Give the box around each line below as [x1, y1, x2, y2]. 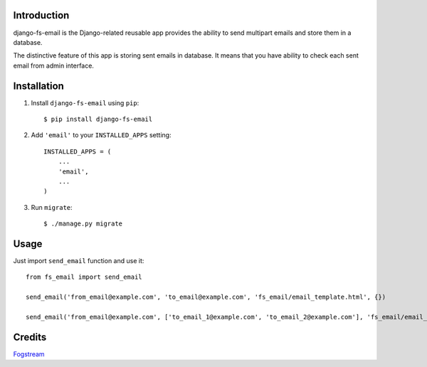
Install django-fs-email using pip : [31, 98, 139, 107]
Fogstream [13, 349, 46, 358]
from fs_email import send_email [26, 273, 142, 281]
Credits [13, 331, 47, 343]
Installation [13, 80, 64, 92]
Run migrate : [31, 203, 73, 211]
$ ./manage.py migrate [43, 220, 123, 228]
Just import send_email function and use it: [13, 257, 144, 265]
